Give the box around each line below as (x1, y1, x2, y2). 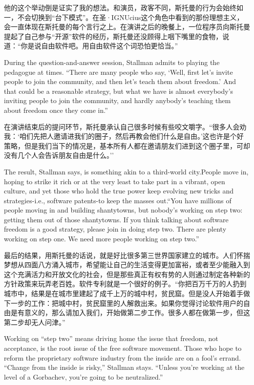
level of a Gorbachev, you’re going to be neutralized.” (4, 371, 163, 382)
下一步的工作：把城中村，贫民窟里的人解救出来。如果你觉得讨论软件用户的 (4, 298, 243, 308)
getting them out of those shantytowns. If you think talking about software (4, 214, 229, 224)
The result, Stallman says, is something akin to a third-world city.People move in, (4, 166, 249, 176)
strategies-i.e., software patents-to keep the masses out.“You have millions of (4, 195, 232, 205)
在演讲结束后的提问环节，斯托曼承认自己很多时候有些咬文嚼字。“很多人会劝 (4, 121, 247, 131)
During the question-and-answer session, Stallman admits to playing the (4, 57, 220, 67)
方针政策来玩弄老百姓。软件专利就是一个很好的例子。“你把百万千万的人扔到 (4, 278, 247, 289)
